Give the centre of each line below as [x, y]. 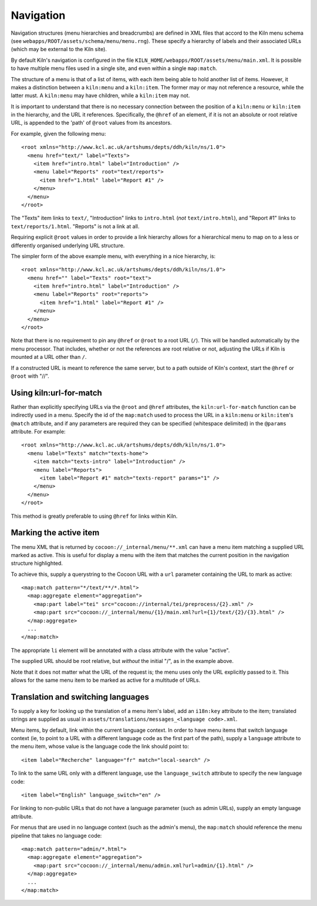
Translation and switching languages [80, 697]
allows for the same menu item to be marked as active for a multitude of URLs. [106, 680]
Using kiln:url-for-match [56, 393]
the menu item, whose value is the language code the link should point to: [100, 747]
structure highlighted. [37, 563]
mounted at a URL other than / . [49, 357]
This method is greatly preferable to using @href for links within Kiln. [94, 516]
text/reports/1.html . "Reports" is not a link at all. [75, 226]
